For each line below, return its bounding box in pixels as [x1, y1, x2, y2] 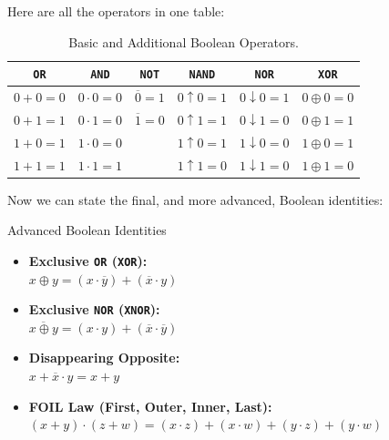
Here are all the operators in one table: [7, 2, 225, 20]
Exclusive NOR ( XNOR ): [28, 300, 160, 319]
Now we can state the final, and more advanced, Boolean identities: [7, 189, 384, 209]
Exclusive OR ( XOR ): [28, 251, 148, 270]
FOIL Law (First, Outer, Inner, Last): [28, 396, 272, 415]
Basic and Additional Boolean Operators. [68, 32, 299, 51]
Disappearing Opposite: [28, 348, 180, 367]
